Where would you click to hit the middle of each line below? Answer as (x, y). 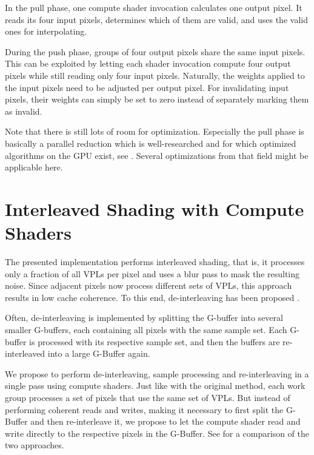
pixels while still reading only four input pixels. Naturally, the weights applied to (155, 75)
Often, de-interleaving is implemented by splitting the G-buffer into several (144, 318)
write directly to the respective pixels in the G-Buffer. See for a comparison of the (157, 433)
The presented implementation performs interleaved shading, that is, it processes (155, 262)
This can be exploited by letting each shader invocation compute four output (148, 63)
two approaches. (35, 445)
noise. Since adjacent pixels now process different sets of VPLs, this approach (149, 285)
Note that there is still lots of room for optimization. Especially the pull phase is (155, 131)
